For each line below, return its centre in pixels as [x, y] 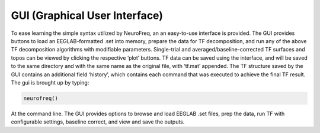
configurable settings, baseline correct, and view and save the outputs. [98, 122]
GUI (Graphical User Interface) [87, 15]
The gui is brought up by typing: [50, 82]
